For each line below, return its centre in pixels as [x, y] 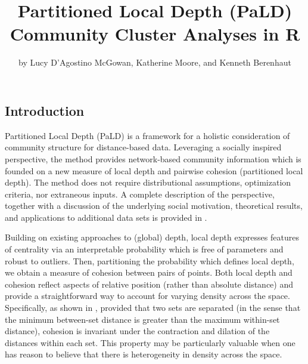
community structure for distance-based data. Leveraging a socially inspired [143, 147]
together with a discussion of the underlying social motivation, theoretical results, [154, 206]
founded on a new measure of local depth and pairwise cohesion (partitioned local [154, 170]
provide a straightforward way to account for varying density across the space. [147, 296]
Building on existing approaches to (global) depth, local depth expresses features [152, 237]
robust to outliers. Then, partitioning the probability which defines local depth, [150, 260]
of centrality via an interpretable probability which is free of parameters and [144, 249]
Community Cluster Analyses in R [155, 34]
